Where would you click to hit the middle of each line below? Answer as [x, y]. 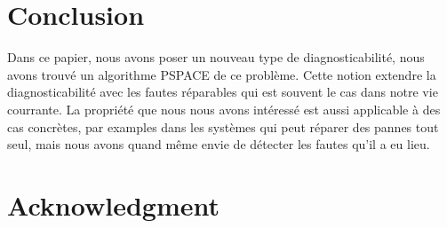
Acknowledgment [113, 204]
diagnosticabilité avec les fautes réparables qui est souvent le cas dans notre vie [223, 92]
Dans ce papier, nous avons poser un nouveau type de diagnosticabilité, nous [216, 57]
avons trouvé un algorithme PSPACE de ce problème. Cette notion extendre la [222, 74]
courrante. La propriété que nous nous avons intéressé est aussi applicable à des [224, 109]
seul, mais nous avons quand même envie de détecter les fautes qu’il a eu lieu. [219, 144]
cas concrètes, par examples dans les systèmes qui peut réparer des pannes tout [223, 126]
